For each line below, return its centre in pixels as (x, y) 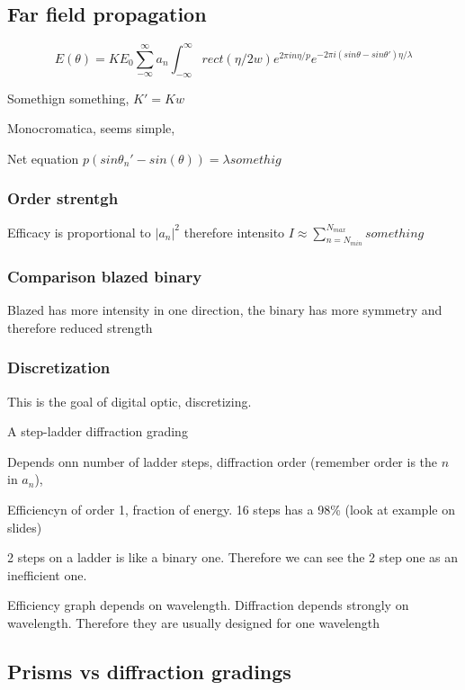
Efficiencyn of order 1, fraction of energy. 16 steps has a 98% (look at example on (231, 509)
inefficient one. (47, 574)
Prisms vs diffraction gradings (149, 671)
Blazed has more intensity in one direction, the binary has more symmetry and (225, 310)
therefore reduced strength (80, 327)
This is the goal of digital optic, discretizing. (130, 401)
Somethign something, (68, 98)
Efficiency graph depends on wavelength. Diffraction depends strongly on (208, 605)
